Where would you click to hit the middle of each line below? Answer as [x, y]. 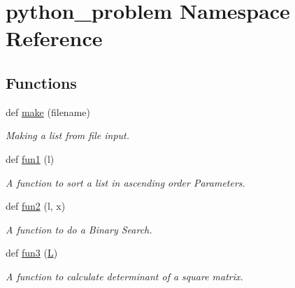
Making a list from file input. [68, 135]
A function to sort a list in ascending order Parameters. [125, 182]
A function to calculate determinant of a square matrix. [124, 276]
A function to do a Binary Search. [79, 229]
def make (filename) [48, 111]
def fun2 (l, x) [36, 206]
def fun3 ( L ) [32, 253]
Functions [41, 82]
